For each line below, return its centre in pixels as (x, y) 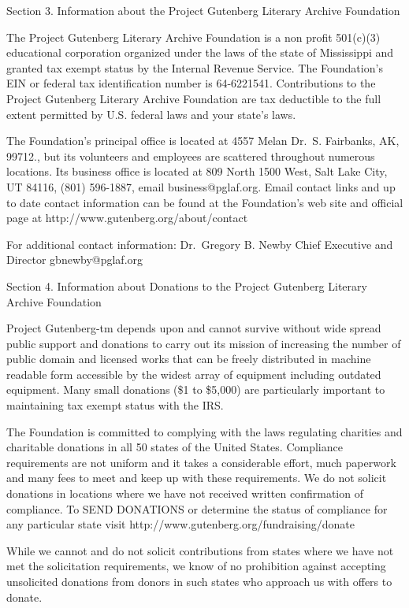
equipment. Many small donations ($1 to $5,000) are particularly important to (196, 389)
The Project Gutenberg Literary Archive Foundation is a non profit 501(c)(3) (193, 37)
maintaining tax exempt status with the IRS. (115, 405)
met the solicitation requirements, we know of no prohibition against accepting (196, 566)
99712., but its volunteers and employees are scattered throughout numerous (191, 156)
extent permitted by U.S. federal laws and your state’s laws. (151, 114)
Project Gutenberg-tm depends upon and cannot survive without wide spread (194, 328)
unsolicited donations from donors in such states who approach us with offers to (199, 581)
